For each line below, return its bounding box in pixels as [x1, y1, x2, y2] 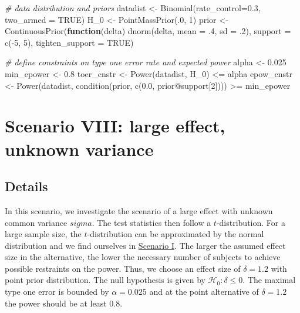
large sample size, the [5, 228, 82, 240]
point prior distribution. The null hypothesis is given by [5, 274, 205, 286]
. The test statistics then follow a [92, 216, 211, 228]
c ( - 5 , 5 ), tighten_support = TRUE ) [5, 36, 134, 48]
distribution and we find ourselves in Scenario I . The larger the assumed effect [5, 239, 286, 251]
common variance [5, 216, 68, 228]
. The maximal [242, 274, 296, 286]
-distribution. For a [216, 216, 285, 228]
